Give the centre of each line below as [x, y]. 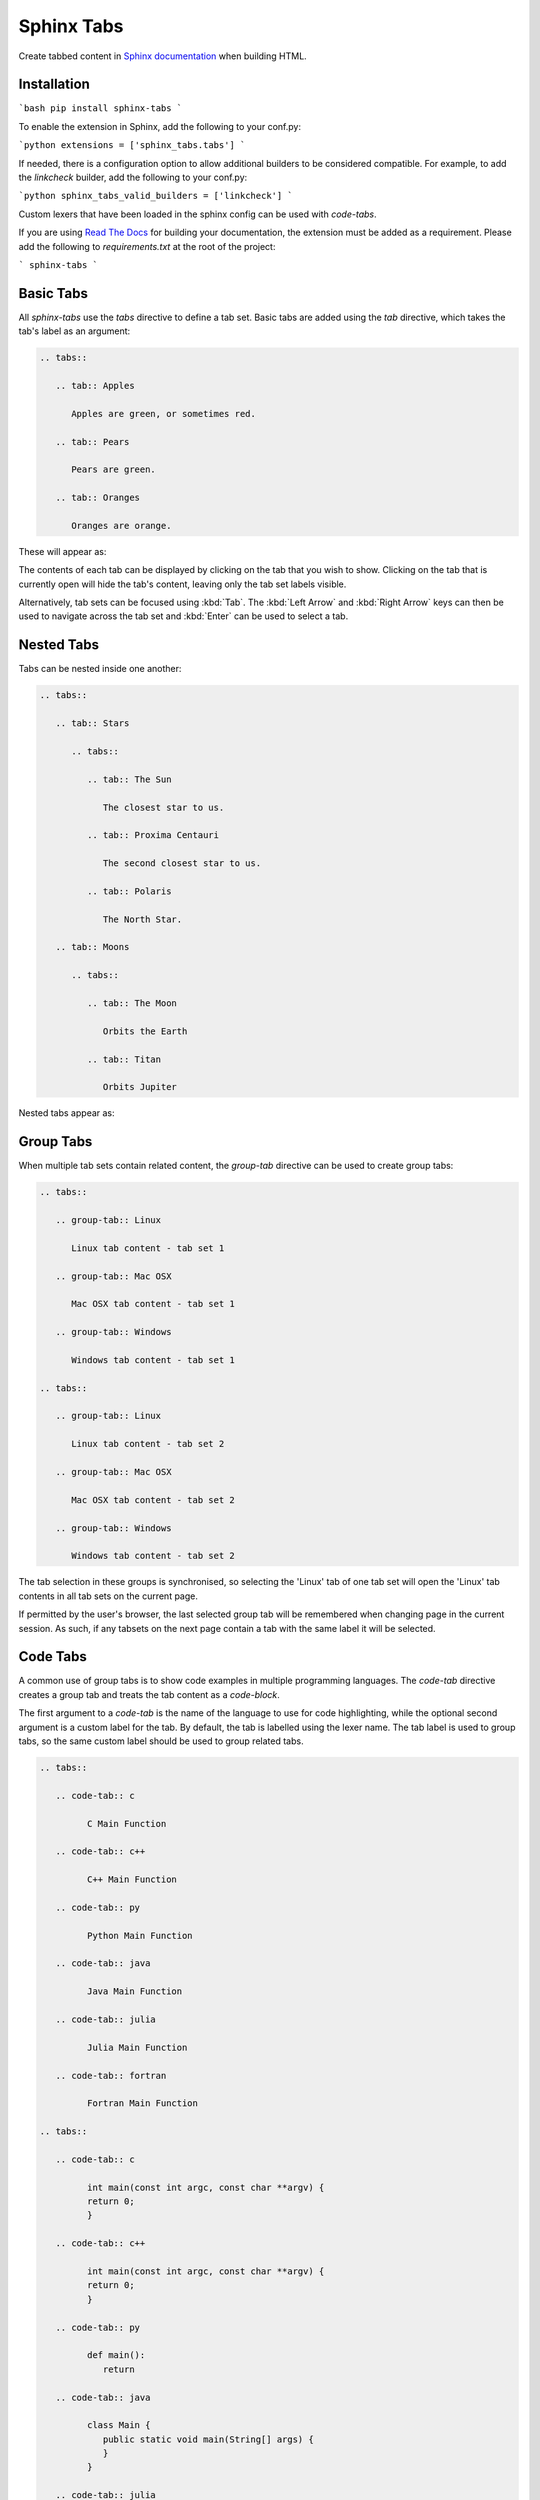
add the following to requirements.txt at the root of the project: [147, 246]
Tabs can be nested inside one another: [100, 669]
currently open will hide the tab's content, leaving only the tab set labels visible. [182, 584]
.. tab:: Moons [92, 947]
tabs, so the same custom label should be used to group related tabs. [161, 1741]
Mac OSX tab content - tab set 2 [153, 1499]
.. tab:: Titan [124, 1059]
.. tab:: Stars [92, 723]
